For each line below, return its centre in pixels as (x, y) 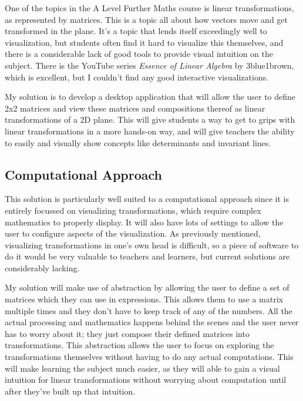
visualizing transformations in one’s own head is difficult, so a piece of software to (152, 245)
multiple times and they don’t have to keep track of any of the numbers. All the (149, 310)
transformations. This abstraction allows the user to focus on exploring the (139, 345)
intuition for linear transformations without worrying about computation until (146, 380)
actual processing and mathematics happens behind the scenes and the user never (152, 322)
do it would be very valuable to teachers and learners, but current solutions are (147, 256)
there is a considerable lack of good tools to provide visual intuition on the (139, 54)
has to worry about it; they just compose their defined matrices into (127, 333)
